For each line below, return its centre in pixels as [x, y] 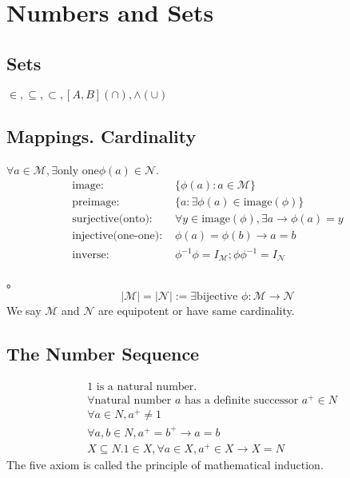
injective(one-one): [117, 236]
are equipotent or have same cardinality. [197, 311]
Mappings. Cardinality [101, 135]
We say [24, 311]
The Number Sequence [103, 354]
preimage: [96, 203]
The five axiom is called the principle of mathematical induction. [165, 464]
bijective [217, 297]
